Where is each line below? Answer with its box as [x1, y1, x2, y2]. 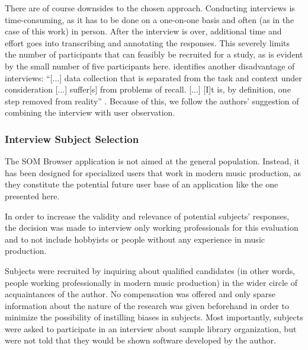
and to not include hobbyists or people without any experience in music [5, 233, 265, 245]
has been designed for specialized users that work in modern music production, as [5, 166, 301, 179]
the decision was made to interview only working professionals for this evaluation [5, 221, 299, 234]
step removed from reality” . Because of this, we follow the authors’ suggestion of [5, 94, 299, 107]
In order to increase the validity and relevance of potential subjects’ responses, [5, 209, 290, 222]
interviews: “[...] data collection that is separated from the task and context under [5, 71, 302, 84]
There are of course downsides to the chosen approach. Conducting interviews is [5, 2, 295, 14]
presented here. [5, 189, 60, 202]
